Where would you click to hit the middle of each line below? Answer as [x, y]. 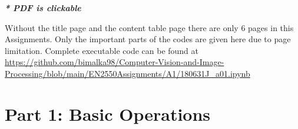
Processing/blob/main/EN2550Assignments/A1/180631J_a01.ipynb [128, 73]
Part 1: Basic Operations [108, 113]
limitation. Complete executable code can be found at [102, 50]
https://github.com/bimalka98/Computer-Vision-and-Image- [115, 62]
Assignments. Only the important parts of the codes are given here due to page [148, 39]
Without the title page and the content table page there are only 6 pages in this [149, 27]
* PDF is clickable [43, 8]
